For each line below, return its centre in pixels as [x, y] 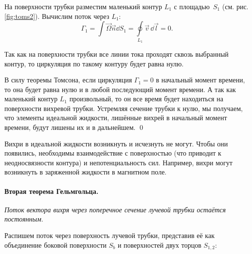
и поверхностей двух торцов [159, 245]
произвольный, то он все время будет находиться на [146, 99]
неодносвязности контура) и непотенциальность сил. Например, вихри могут [118, 162]
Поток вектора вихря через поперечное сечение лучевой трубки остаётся [115, 209]
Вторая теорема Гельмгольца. [52, 191]
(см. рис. [235, 6]
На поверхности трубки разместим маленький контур [83, 6]
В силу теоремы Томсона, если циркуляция [68, 80]
